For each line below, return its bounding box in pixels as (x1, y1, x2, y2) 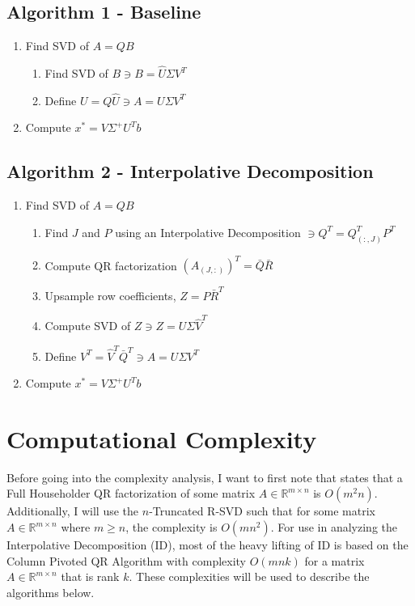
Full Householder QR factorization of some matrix (6, 485, 256, 502)
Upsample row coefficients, (44, 286, 176, 303)
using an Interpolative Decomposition (115, 223, 301, 240)
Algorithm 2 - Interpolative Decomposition (6, 159, 374, 184)
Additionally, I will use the (6, 502, 139, 519)
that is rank (61, 568, 120, 585)
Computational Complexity (6, 422, 317, 455)
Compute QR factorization (44, 256, 177, 273)
